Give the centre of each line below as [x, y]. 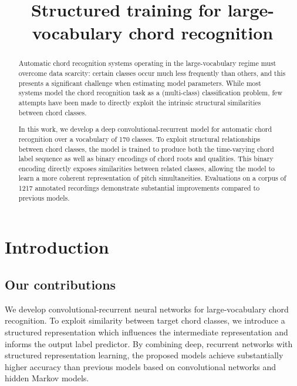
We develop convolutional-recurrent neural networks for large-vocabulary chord [147, 309]
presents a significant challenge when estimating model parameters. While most [140, 83]
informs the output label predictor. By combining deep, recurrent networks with [149, 343]
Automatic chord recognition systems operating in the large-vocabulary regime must [147, 63]
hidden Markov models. [47, 378]
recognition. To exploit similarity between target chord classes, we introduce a [145, 320]
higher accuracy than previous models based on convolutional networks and [141, 366]
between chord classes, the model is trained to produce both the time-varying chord [146, 149]
